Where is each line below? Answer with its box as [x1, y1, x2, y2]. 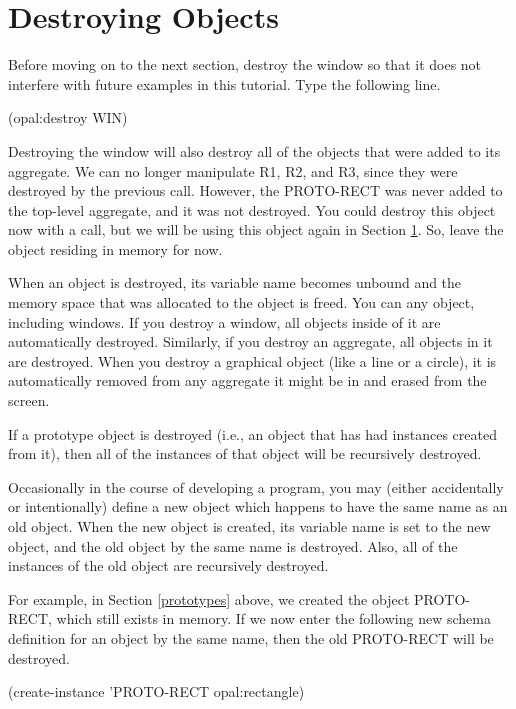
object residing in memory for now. [8, 238, 223, 259]
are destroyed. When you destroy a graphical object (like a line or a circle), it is [8, 350, 497, 371]
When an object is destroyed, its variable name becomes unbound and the [8, 272, 462, 293]
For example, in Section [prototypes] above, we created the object [8, 588, 410, 609]
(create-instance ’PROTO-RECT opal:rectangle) [8, 681, 305, 702]
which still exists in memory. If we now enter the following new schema [56, 608, 491, 629]
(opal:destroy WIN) [8, 107, 128, 128]
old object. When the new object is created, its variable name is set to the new [8, 516, 491, 536]
